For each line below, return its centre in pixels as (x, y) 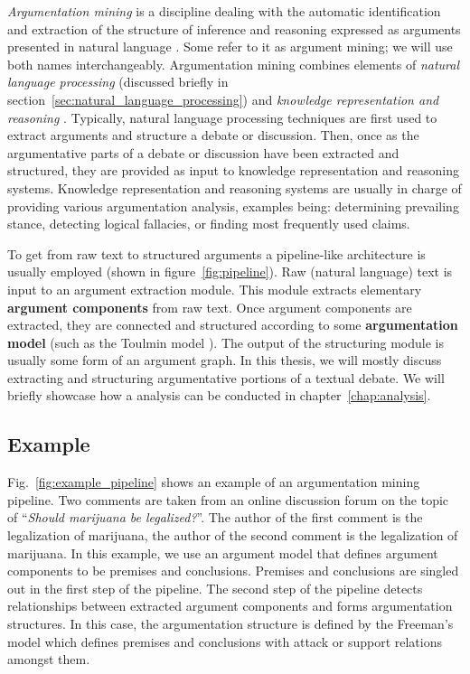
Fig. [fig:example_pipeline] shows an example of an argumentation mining (214, 482)
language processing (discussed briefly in (118, 82)
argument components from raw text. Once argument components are (210, 307)
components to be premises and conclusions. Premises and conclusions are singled (233, 571)
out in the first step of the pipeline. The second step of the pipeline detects (215, 588)
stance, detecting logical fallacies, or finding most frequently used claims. (209, 224)
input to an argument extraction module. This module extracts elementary (215, 289)
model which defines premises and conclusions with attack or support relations (225, 641)
